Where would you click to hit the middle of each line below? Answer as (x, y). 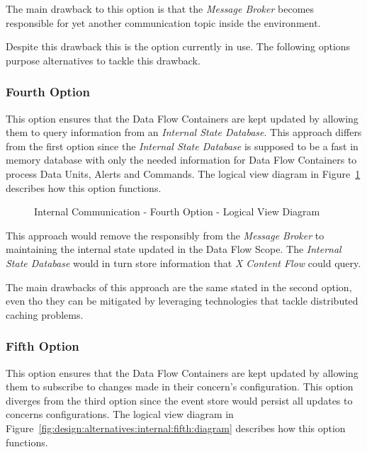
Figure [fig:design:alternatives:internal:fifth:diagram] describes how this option (176, 428)
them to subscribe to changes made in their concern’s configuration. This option (180, 386)
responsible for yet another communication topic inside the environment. (163, 22)
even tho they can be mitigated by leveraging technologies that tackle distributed (182, 301)
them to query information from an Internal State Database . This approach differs (184, 132)
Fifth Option (43, 346)
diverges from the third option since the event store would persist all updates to (179, 400)
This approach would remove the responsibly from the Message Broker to (165, 235)
